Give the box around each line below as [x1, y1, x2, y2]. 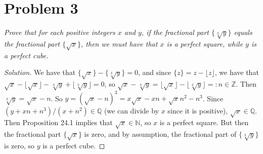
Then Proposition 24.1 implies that [4, 117, 113, 128]
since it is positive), [167, 105, 228, 116]
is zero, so [4, 140, 35, 150]
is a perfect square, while [166, 38, 243, 49]
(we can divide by [104, 105, 159, 116]
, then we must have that [81, 38, 158, 49]
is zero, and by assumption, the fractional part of [84, 128, 237, 139]
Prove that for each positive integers [4, 27, 115, 37]
